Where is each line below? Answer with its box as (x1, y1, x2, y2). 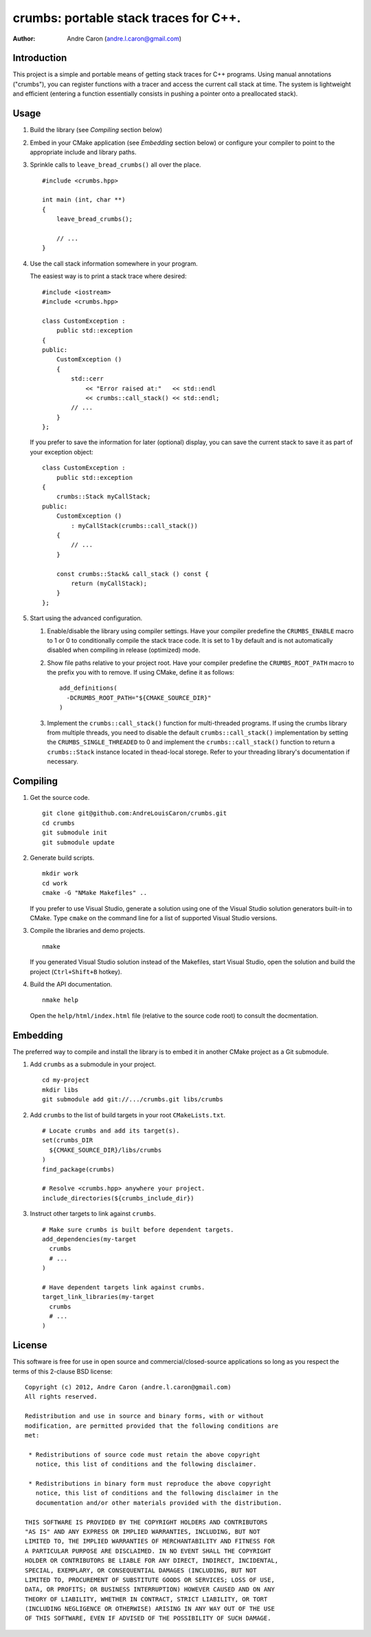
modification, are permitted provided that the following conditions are (25, 1422, 279, 1430)
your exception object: (30, 447, 94, 456)
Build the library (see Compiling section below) (30, 126, 163, 134)
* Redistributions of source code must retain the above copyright (28, 1450, 260, 1459)
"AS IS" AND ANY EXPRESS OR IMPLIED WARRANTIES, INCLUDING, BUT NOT (25, 1528, 260, 1535)
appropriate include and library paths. (30, 148, 137, 156)
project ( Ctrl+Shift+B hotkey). (30, 967, 122, 975)
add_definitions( (59, 684, 117, 692)
